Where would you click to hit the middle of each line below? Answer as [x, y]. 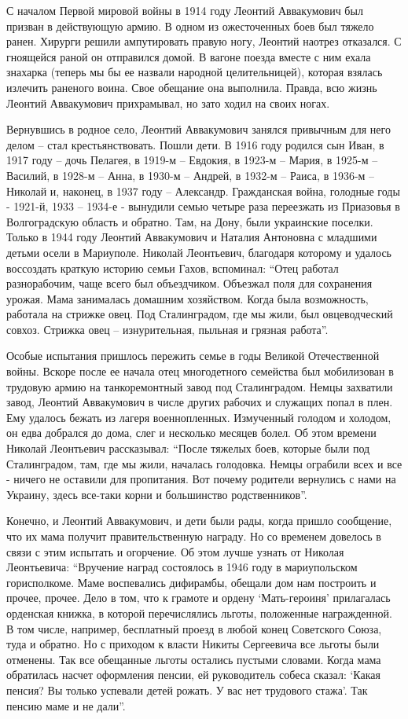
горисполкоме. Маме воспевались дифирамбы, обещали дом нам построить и [191, 582]
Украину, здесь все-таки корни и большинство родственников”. [157, 494]
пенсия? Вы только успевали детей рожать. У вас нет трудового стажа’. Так [187, 690]
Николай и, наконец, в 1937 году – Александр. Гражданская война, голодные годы [203, 191]
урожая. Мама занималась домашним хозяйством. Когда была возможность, [187, 298]
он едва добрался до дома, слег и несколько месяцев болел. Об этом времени [191, 433]
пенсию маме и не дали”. [66, 705]
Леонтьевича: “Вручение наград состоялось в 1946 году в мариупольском [182, 567]
